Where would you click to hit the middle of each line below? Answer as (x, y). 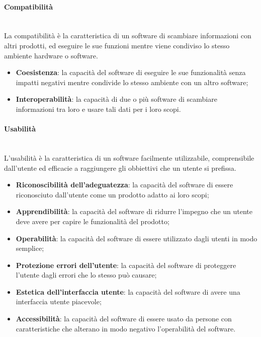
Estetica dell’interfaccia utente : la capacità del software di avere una (128, 291)
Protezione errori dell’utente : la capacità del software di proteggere (126, 265)
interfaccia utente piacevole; (59, 301)
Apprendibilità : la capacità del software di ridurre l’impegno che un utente (134, 211)
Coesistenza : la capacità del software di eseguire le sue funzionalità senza (131, 72)
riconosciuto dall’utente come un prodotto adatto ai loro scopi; (112, 194)
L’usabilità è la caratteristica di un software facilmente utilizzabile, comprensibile (129, 157)
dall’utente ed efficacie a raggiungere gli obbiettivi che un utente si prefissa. (120, 167)
